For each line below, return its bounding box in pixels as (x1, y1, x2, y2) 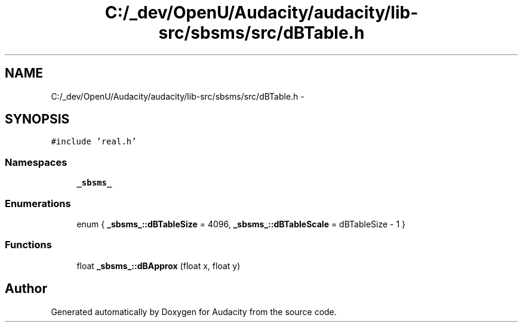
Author (5, 281, 47, 297)
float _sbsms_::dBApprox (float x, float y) (76, 260, 241, 271)
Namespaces (5, 156, 67, 168)
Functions (5, 239, 52, 251)
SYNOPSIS (5, 112, 70, 127)
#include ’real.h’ (51, 137, 137, 147)
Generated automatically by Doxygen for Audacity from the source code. (51, 306, 337, 317)
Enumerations (5, 197, 71, 209)
